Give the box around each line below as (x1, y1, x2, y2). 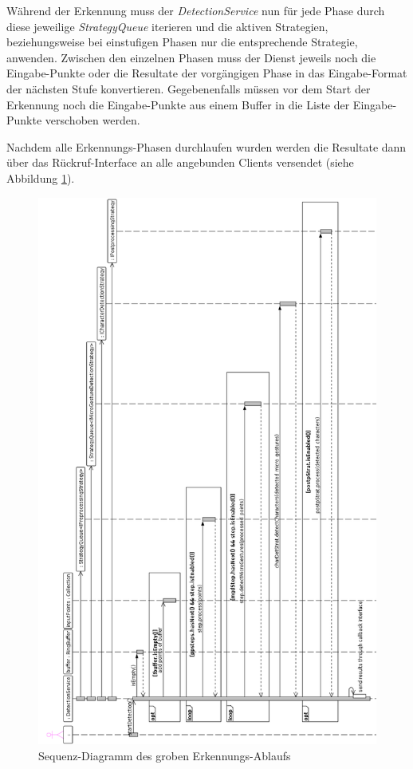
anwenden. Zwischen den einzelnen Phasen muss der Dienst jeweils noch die (6, 49, 376, 65)
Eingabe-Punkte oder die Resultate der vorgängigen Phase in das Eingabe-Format (6, 65, 407, 81)
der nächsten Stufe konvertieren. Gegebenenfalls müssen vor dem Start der (6, 80, 371, 97)
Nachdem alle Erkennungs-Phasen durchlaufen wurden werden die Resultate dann (6, 138, 407, 155)
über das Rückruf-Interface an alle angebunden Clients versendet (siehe (6, 154, 354, 171)
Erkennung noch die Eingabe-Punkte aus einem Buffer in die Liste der (6, 96, 350, 112)
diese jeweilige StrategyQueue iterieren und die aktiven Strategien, (6, 18, 328, 34)
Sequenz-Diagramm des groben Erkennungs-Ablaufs (38, 747, 291, 764)
